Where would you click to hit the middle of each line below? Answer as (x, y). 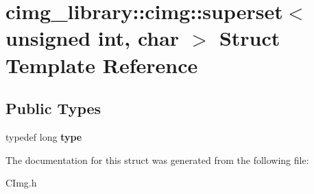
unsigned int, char (93, 38)
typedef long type (44, 136)
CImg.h (21, 183)
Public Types (53, 108)
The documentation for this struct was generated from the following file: (157, 160)
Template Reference (102, 65)
